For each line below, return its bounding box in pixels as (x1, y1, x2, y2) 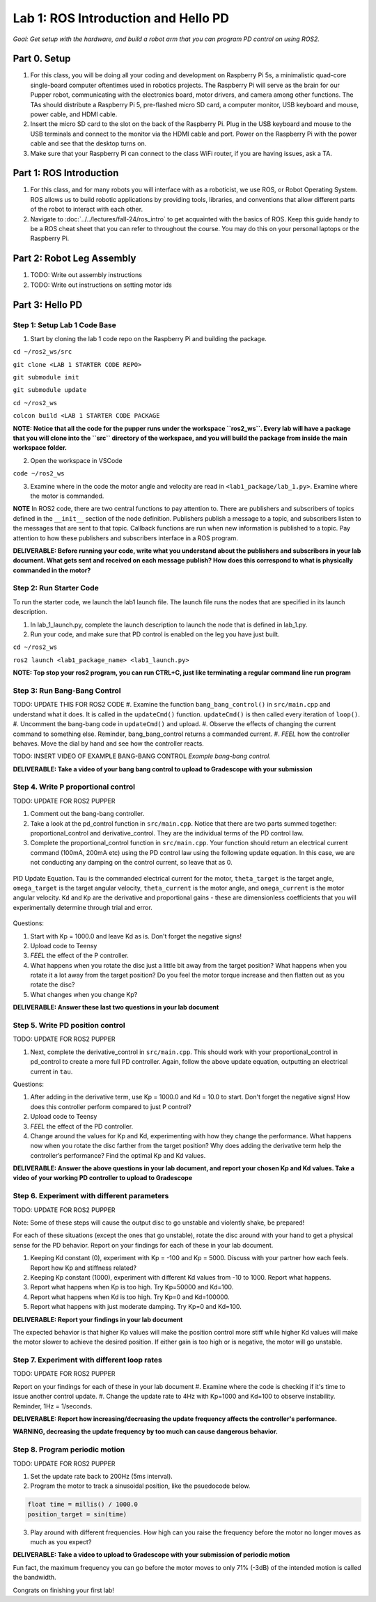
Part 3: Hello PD (13, 299, 83, 311)
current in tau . (30, 1067, 73, 1076)
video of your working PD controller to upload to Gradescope (13, 1174, 193, 1182)
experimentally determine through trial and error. (13, 903, 152, 911)
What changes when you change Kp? (30, 990, 138, 998)
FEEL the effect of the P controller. (30, 951, 129, 960)
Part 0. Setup (13, 53, 71, 65)
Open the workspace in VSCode (30, 456, 123, 464)
